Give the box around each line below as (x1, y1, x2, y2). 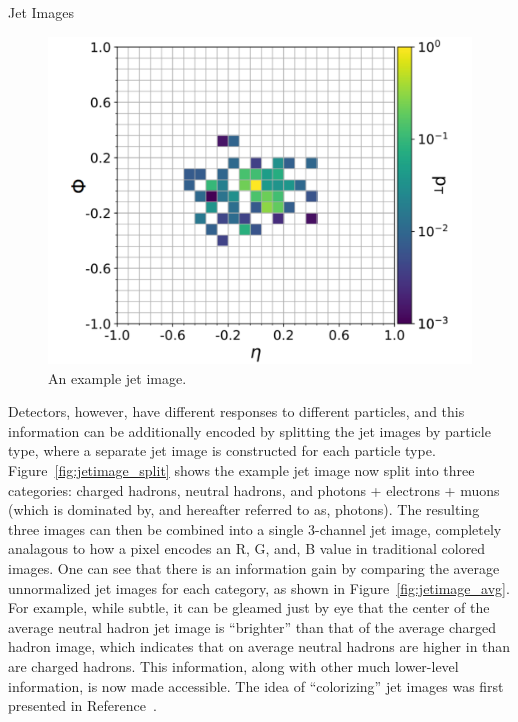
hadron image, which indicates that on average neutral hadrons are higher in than (8, 636, 511, 657)
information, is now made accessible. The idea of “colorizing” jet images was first (8, 675, 504, 696)
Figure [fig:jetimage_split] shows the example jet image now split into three (8, 460, 475, 481)
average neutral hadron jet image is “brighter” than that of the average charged (8, 616, 497, 637)
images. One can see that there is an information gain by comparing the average (8, 558, 500, 579)
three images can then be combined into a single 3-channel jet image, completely (8, 518, 502, 539)
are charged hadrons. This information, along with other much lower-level (8, 656, 459, 677)
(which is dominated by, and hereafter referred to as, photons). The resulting (8, 499, 480, 520)
